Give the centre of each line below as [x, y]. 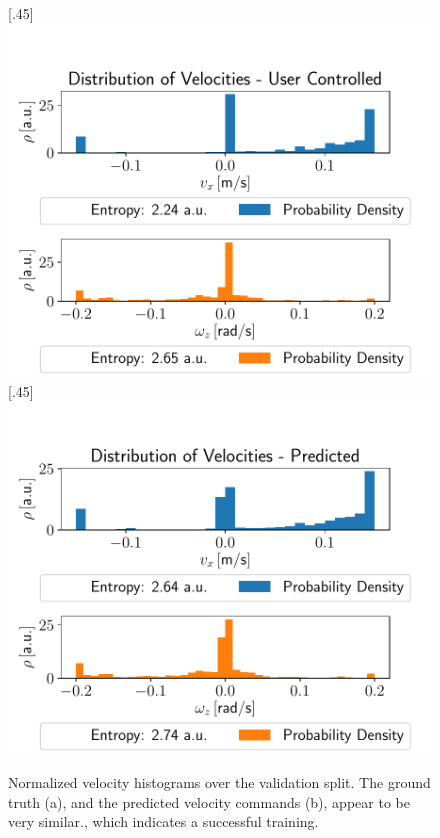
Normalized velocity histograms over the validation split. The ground [219, 782]
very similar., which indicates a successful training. [163, 821]
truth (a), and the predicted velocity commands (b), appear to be [209, 801]
